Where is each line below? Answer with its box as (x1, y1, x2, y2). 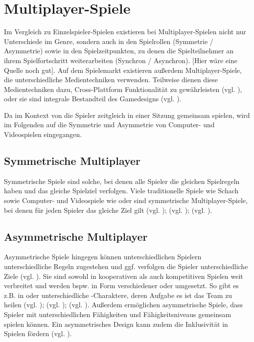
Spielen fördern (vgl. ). (4, 328, 72, 339)
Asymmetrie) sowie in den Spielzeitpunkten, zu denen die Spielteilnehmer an (4, 46, 234, 56)
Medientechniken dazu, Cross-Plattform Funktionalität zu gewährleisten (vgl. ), (4, 84, 242, 94)
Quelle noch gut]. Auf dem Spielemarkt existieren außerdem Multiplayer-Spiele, (4, 65, 242, 75)
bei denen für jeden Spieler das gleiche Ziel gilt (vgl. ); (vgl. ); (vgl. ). (4, 205, 212, 215)
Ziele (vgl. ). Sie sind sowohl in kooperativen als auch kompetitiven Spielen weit (4, 271, 243, 281)
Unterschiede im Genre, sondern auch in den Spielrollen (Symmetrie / (4, 36, 213, 46)
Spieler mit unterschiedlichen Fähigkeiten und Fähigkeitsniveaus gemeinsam (4, 309, 231, 319)
